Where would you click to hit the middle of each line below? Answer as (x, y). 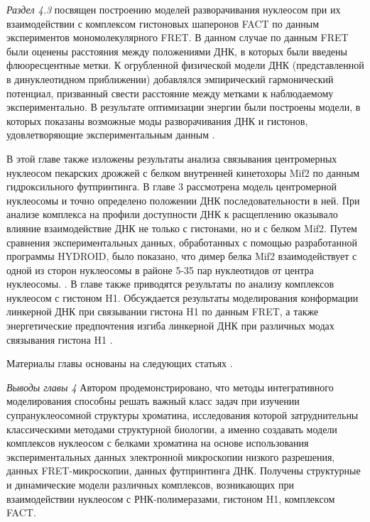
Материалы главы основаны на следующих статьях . (120, 363)
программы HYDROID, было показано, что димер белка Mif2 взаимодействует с (182, 256)
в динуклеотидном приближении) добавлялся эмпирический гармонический (170, 78)
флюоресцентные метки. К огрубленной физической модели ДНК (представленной (185, 65)
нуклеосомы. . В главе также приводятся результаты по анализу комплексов (170, 284)
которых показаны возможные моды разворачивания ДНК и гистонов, (157, 120)
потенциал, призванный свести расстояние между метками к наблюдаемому (170, 93)
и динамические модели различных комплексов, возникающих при (150, 484)
